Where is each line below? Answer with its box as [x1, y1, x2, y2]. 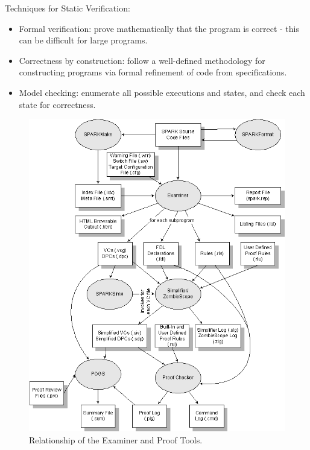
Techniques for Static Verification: [5, 2, 130, 14]
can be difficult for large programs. [19, 34, 148, 46]
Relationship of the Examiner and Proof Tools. [29, 433, 203, 446]
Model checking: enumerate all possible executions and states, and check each [19, 86, 305, 98]
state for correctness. [19, 98, 96, 110]
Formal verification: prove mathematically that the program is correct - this [19, 22, 299, 34]
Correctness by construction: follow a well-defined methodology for [19, 54, 265, 66]
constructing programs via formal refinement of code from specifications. [19, 66, 287, 78]
